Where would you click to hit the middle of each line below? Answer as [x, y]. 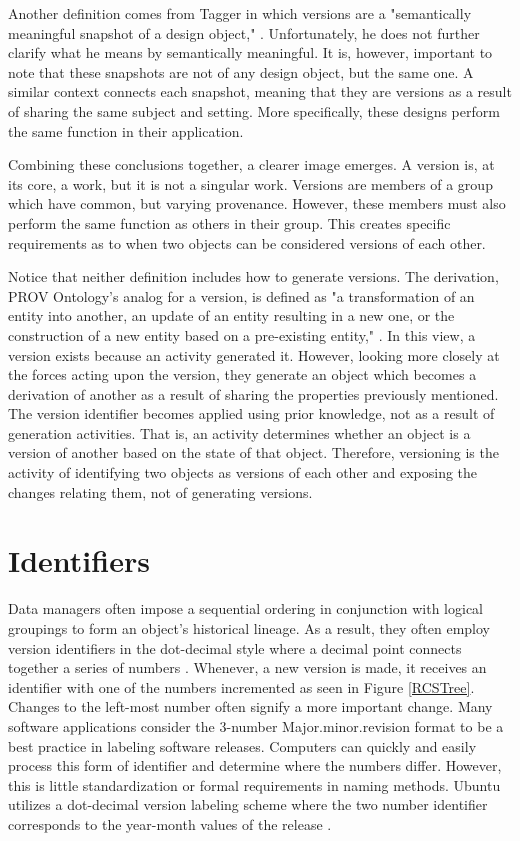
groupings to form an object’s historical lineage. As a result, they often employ [249, 627]
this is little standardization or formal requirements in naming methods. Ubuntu [254, 784]
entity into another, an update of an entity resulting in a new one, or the [231, 315]
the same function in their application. [126, 130]
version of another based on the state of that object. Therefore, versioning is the [253, 452]
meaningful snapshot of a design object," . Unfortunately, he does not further [244, 32]
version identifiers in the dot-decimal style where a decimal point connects [235, 647]
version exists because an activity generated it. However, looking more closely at [254, 354]
